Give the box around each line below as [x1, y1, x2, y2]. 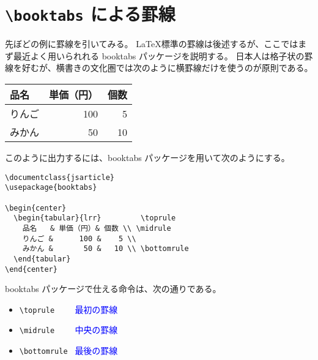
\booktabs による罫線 [5, 1, 176, 26]
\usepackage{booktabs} [5, 183, 97, 192]
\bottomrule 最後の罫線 [19, 344, 118, 357]
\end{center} [5, 264, 57, 274]
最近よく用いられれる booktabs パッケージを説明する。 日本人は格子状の [13, 49, 305, 62]
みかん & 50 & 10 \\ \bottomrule [22, 244, 189, 253]
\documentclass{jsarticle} [5, 173, 114, 182]
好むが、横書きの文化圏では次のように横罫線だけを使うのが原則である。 [21, 61, 313, 74]
